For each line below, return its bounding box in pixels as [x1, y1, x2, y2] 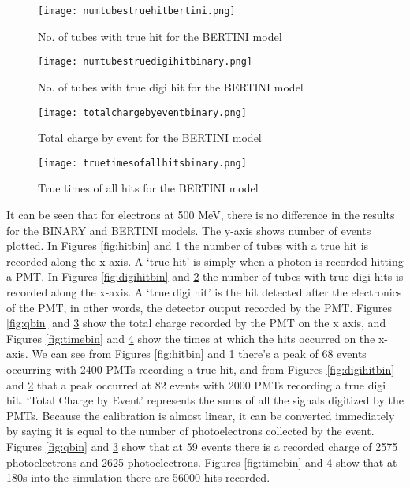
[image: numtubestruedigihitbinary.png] [38, 56, 253, 68]
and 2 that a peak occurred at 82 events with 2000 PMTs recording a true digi [6, 376, 386, 393]
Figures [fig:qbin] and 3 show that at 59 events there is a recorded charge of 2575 [6, 438, 398, 454]
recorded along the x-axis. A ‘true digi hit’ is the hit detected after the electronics [6, 283, 402, 300]
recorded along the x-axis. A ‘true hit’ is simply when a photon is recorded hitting [6, 252, 404, 269]
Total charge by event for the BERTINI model [38, 129, 262, 146]
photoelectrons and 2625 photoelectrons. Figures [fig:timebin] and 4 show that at [6, 453, 397, 470]
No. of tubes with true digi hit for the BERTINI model [38, 78, 304, 95]
